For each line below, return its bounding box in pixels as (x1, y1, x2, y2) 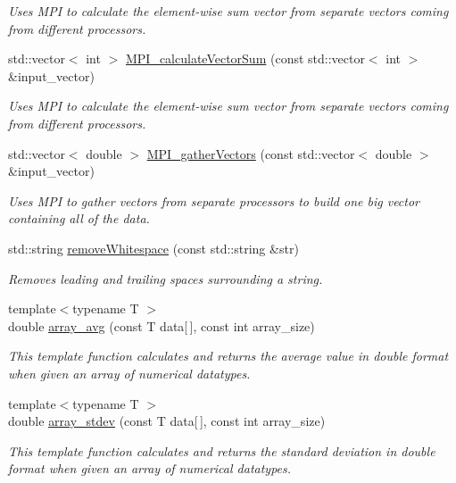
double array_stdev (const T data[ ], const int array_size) (8, 412, 326, 430)
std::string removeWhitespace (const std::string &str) (8, 238, 299, 257)
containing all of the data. (8, 209, 150, 228)
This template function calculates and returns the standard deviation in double (8, 441, 435, 460)
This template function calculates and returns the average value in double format (8, 346, 449, 365)
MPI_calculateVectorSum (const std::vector (125, 49, 365, 68)
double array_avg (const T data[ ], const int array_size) (8, 316, 315, 335)
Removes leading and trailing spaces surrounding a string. (8, 269, 323, 287)
